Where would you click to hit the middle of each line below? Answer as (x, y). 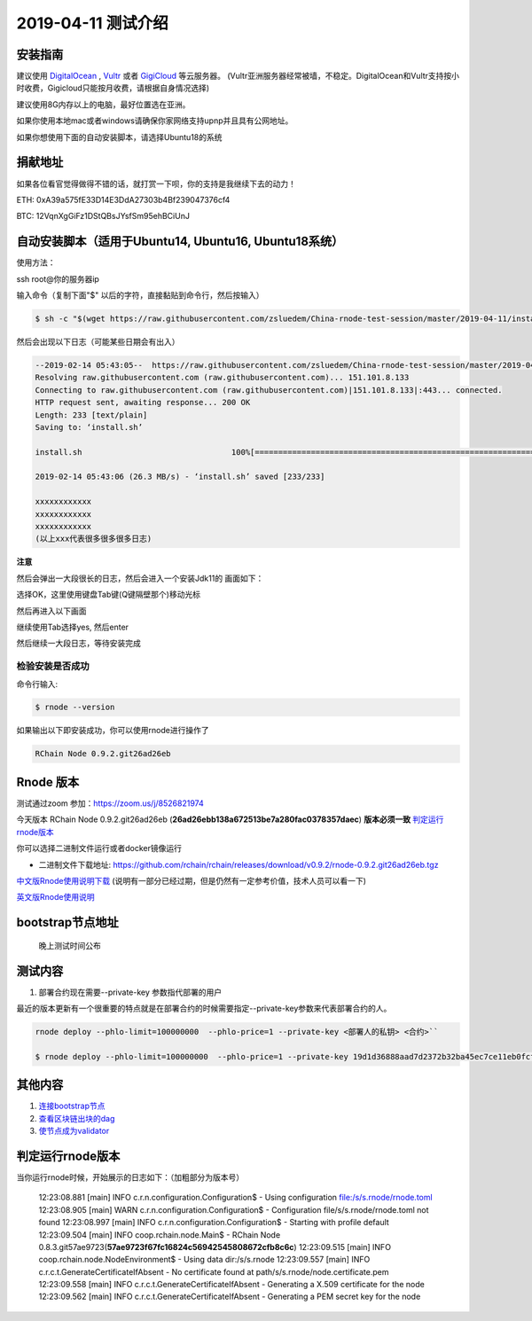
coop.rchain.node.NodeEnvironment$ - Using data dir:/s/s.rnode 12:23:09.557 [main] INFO (204, 1260)
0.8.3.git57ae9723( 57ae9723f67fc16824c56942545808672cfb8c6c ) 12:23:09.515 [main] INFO (215, 1247)
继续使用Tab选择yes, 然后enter (72, 627)
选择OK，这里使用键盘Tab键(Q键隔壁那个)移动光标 (109, 595)
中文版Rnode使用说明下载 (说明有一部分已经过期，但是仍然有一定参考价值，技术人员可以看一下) (192, 880)
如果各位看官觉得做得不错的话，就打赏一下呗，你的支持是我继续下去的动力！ (156, 184)
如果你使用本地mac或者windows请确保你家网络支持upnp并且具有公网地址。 (155, 121)
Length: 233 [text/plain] (91, 415)
